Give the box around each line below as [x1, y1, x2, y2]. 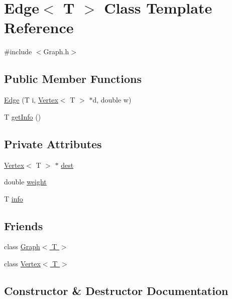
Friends [4, 218, 43, 233]
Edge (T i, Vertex [4, 94, 58, 105]
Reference [4, 17, 74, 38]
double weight [4, 176, 47, 187]
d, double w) [92, 94, 132, 105]
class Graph [4, 241, 40, 252]
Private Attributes [4, 136, 102, 151]
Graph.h [43, 46, 69, 57]
